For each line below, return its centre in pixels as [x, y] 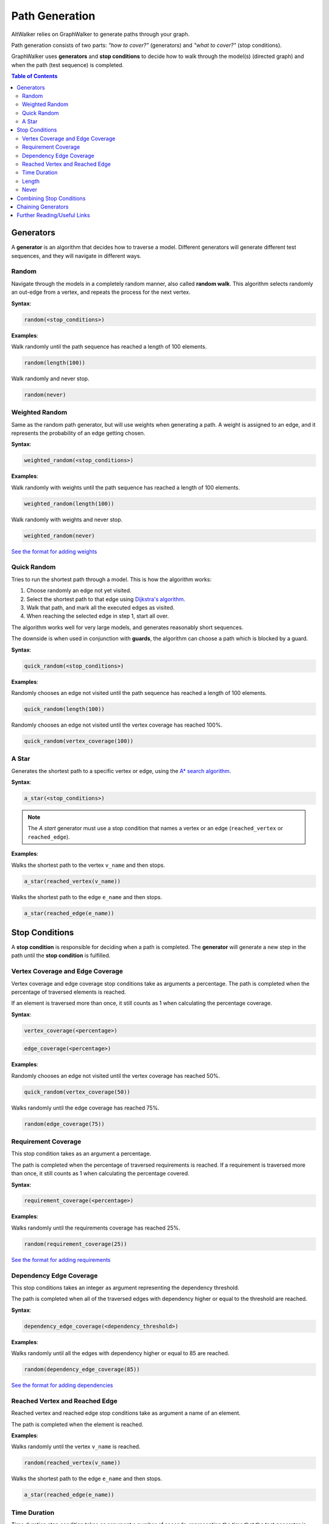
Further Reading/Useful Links [54, 215]
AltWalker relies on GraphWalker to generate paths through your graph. [101, 34]
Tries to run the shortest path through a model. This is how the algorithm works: [111, 579]
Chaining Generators [43, 207]
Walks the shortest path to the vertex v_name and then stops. [88, 865]
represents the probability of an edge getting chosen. [78, 433]
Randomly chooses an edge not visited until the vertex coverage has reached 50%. [116, 1075]
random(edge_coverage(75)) [64, 1124]
